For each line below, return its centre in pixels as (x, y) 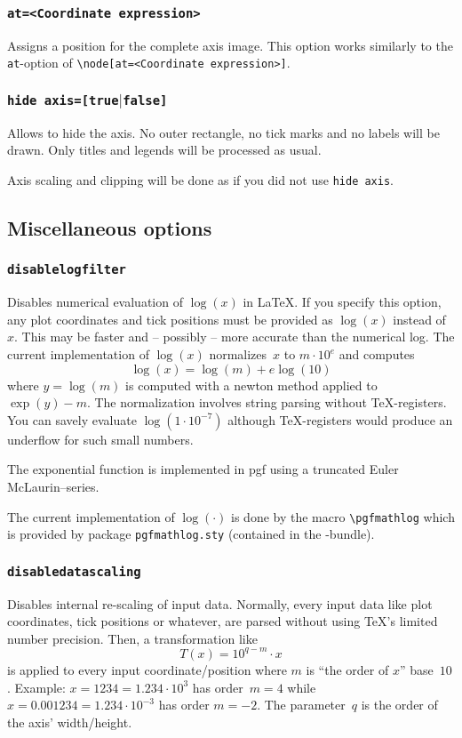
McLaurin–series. (53, 486)
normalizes (238, 354)
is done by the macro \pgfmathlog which (343, 516)
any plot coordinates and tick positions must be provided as (170, 319)
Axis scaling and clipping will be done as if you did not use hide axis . (201, 180)
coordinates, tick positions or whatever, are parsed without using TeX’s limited (223, 621)
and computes (377, 354)
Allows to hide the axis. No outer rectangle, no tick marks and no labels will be (223, 132)
